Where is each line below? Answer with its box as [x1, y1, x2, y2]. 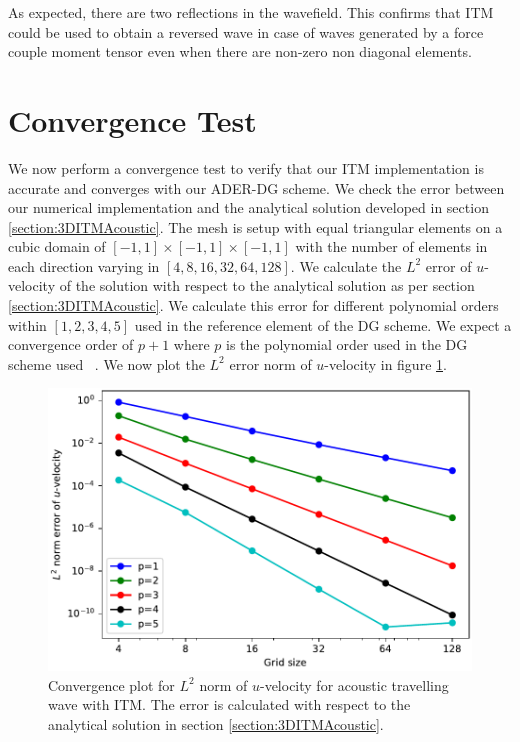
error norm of [229, 353, 312, 374]
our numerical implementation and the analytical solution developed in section [8, 197, 489, 218]
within [8, 314, 47, 335]
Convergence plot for [48, 674, 175, 695]
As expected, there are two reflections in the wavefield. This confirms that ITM [8, 2, 494, 22]
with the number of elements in [295, 236, 488, 257]
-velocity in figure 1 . [324, 353, 447, 374]
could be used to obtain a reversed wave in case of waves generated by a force [8, 21, 484, 42]
